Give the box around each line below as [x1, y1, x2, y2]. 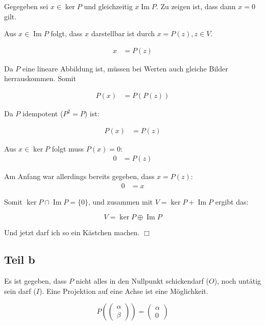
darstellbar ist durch [91, 28, 155, 39]
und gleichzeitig [84, 1, 133, 11]
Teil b [4, 252, 35, 267]
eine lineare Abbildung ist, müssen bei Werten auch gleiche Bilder [22, 63, 228, 73]
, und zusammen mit [88, 196, 153, 207]
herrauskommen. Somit [4, 73, 76, 84]
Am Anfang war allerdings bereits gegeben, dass [4, 171, 155, 182]
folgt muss [52, 143, 84, 154]
